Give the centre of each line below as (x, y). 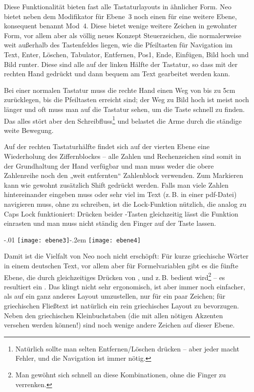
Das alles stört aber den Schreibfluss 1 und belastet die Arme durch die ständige (123, 120)
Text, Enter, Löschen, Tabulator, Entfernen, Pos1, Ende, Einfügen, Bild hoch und (127, 54)
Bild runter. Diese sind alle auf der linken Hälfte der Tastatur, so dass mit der (121, 64)
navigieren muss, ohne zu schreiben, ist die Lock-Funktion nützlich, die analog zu (125, 204)
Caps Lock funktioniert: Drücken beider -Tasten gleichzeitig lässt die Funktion (121, 213)
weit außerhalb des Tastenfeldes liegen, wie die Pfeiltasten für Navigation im (118, 45)
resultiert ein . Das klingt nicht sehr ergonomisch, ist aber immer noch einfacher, (125, 286)
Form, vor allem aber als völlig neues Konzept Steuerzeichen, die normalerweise (123, 35)
